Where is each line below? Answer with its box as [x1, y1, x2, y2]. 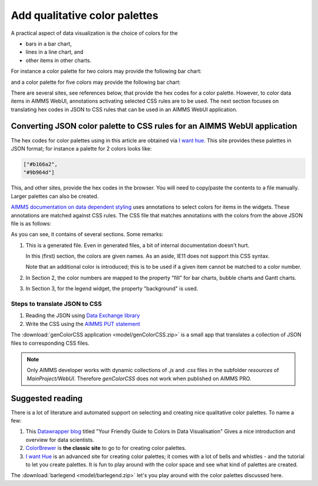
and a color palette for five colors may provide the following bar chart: [11, 79, 181, 86]
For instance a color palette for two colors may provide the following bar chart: [11, 68, 202, 75]
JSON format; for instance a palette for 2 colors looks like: [11, 145, 153, 152]
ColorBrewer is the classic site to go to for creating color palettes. [25, 445, 187, 452]
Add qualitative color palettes [11, 9, 158, 22]
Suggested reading [11, 393, 83, 403]
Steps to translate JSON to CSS [11, 300, 102, 308]
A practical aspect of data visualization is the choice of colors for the [11, 30, 178, 37]
